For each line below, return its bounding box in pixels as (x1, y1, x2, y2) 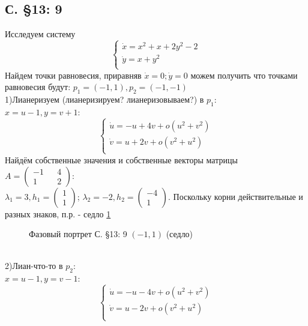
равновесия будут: (5, 80, 71, 93)
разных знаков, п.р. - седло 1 (5, 207, 111, 220)
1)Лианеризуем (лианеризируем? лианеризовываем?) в (5, 92, 204, 105)
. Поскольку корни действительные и (168, 190, 303, 202)
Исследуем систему (5, 28, 76, 40)
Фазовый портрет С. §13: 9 (29, 228, 127, 240)
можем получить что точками (190, 68, 298, 81)
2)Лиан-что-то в (5, 259, 63, 272)
